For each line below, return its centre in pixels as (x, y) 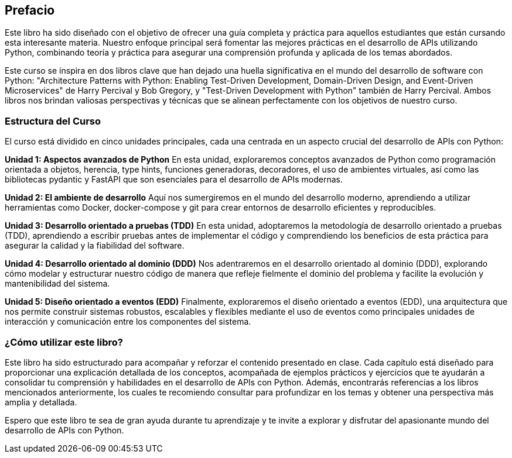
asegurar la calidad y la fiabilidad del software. (95, 246)
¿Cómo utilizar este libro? (64, 342)
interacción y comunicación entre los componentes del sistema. (128, 322)
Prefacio (30, 10)
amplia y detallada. (41, 402)
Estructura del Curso (53, 121)
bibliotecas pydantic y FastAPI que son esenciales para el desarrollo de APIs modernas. (174, 180)
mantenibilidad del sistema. (57, 284)
